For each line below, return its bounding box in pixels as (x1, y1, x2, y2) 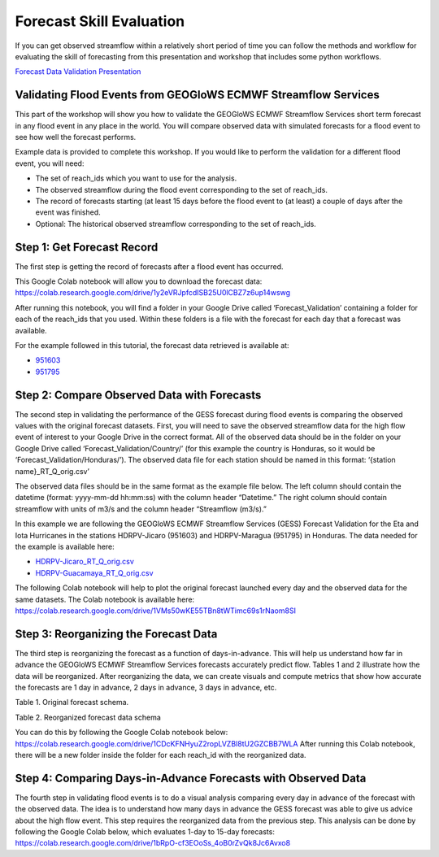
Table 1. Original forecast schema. (15, 698, 129, 707)
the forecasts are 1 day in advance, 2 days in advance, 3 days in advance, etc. (15, 683, 277, 693)
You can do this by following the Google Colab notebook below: (15, 728, 228, 737)
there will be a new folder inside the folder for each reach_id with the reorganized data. (15, 750, 306, 759)
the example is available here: (15, 542, 115, 551)
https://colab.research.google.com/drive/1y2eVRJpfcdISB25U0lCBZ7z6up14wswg (15, 288, 291, 298)
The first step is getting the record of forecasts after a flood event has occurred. (15, 261, 284, 272)
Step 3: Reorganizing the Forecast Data (15, 627, 218, 641)
